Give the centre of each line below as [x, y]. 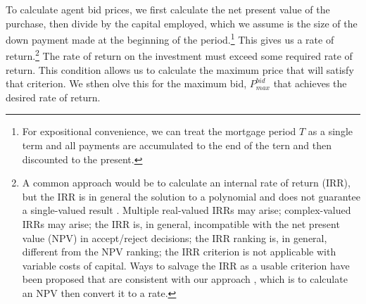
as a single [330, 131]
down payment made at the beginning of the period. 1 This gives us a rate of [170, 38]
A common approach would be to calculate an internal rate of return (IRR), [186, 183]
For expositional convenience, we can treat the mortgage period [159, 131]
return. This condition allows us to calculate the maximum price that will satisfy [180, 69]
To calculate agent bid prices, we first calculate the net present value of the [168, 9]
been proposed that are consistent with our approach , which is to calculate [185, 279]
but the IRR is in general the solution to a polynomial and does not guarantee [191, 196]
